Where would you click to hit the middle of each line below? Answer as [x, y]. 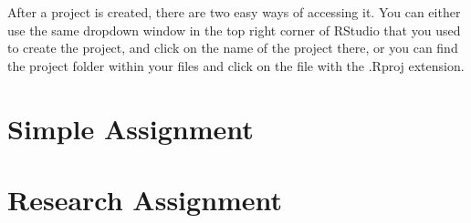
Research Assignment [145, 199]
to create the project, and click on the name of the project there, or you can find [233, 48]
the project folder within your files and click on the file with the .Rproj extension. [236, 65]
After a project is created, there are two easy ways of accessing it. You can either [234, 12]
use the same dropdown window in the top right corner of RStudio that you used [234, 30]
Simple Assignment [131, 128]
